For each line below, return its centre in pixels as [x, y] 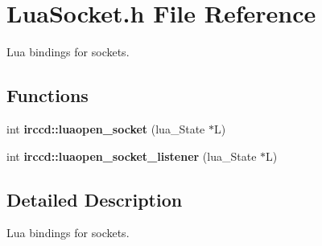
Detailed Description [95, 199]
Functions [47, 95]
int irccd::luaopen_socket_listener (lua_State [132, 156]
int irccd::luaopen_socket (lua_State [106, 128]
